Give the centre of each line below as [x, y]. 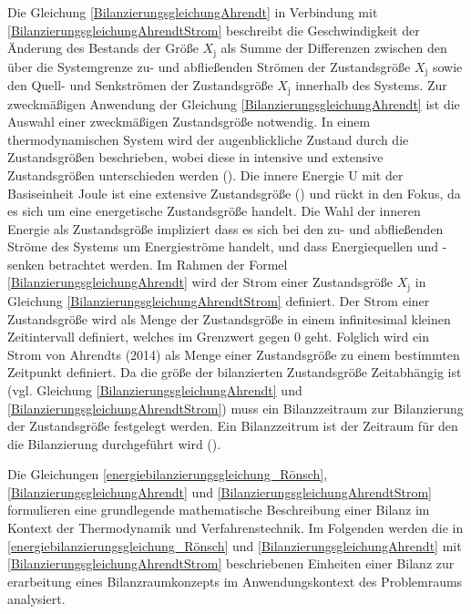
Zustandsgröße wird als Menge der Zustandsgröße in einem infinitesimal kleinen [229, 318]
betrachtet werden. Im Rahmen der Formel [168, 264]
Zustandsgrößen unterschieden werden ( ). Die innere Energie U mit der [205, 174]
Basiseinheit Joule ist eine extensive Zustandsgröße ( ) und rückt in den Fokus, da [234, 193]
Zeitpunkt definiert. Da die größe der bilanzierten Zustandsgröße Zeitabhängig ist [235, 372]
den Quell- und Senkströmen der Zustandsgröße [140, 85]
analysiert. [36, 599]
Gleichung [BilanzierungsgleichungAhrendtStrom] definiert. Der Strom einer [219, 300]
